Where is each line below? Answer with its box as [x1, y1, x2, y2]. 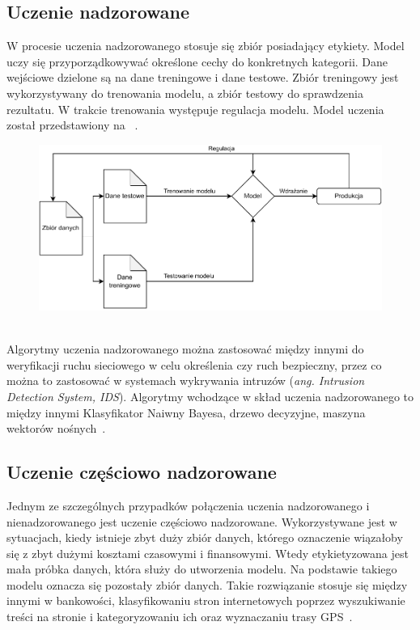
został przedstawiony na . [6, 116, 138, 133]
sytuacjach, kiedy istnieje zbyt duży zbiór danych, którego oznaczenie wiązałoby [6, 529, 403, 546]
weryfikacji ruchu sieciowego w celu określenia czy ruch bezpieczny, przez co [6, 356, 382, 373]
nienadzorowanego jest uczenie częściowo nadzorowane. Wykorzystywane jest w [6, 513, 397, 530]
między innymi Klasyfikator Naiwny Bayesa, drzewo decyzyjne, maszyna [6, 404, 366, 421]
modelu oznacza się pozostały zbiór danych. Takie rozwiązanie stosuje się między [6, 576, 408, 593]
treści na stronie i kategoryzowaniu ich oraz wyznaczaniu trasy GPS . [6, 608, 353, 625]
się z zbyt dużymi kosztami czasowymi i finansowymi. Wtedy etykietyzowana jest [6, 544, 409, 561]
